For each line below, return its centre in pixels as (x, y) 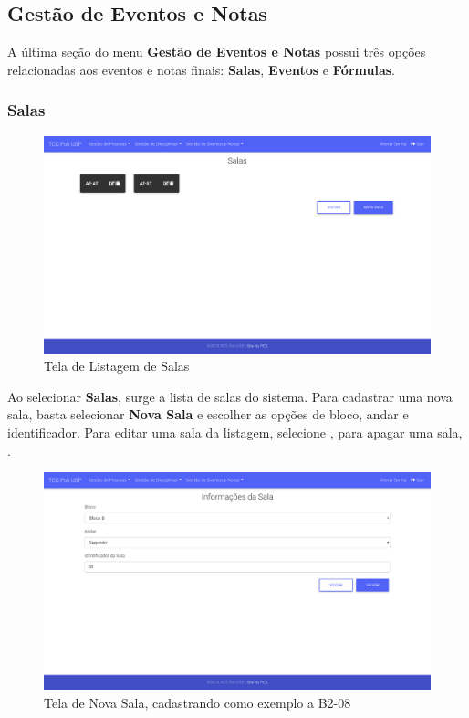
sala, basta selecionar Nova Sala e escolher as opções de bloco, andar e (208, 414)
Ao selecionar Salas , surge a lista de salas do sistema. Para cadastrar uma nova (230, 396)
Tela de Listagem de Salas (117, 366)
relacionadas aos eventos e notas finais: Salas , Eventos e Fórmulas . (202, 69)
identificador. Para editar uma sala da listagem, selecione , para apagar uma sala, (235, 433)
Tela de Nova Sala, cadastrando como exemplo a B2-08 (198, 702)
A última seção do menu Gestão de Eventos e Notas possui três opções (217, 52)
